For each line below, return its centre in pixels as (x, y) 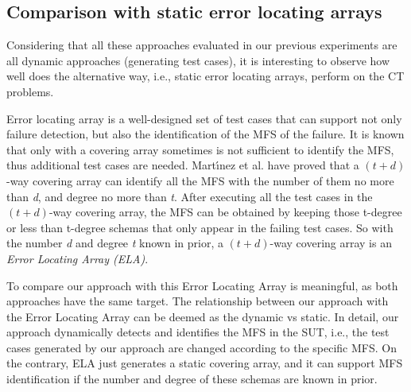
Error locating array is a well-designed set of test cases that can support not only (204, 118)
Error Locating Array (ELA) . (78, 258)
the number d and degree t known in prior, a (115, 243)
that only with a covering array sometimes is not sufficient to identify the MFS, (200, 149)
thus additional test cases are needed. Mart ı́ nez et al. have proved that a (183, 165)
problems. (30, 91)
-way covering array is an (331, 243)
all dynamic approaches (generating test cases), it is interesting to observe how (198, 60)
